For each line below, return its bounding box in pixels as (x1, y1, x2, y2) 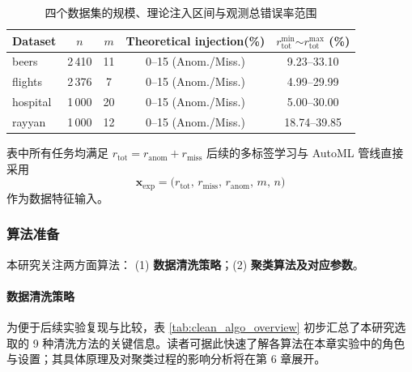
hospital (12, 93, 52, 110)
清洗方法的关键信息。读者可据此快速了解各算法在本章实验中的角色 (53, 334, 406, 351)
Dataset (12, 32, 57, 49)
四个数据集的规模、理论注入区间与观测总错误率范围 (45, 4, 317, 20)
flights (12, 73, 43, 90)
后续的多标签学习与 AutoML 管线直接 (206, 144, 404, 161)
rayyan (12, 113, 46, 130)
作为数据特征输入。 (6, 189, 108, 206)
